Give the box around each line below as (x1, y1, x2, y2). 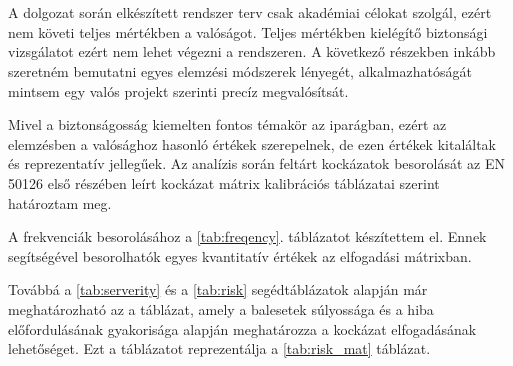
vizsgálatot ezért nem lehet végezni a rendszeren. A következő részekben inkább (8, 41, 496, 62)
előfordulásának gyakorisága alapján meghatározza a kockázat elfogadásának (8, 318, 477, 339)
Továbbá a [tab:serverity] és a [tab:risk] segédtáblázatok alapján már (8, 279, 428, 300)
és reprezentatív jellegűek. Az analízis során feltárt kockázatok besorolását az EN (8, 153, 505, 174)
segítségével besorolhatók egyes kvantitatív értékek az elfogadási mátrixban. (8, 245, 472, 266)
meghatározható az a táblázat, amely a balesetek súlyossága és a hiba (8, 298, 434, 319)
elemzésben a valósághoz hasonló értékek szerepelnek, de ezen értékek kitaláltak (8, 133, 497, 154)
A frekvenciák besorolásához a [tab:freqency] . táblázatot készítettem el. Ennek (8, 226, 487, 247)
